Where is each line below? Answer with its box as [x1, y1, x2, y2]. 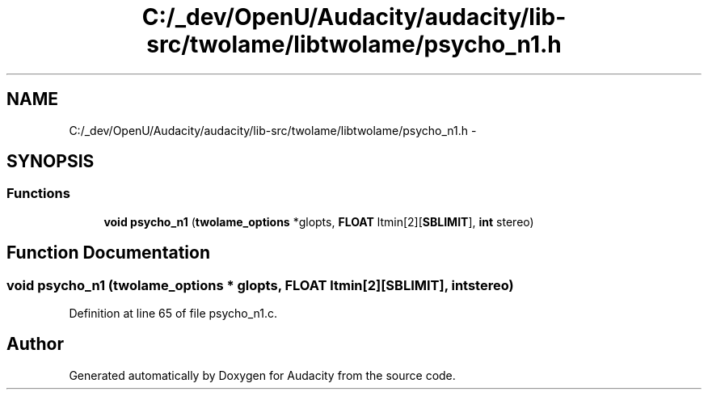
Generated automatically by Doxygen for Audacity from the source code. [69, 368, 456, 382]
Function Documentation [6, 242, 210, 263]
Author [6, 334, 64, 355]
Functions [6, 185, 70, 202]
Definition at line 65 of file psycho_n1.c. [69, 306, 278, 321]
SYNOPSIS [6, 151, 95, 172]
